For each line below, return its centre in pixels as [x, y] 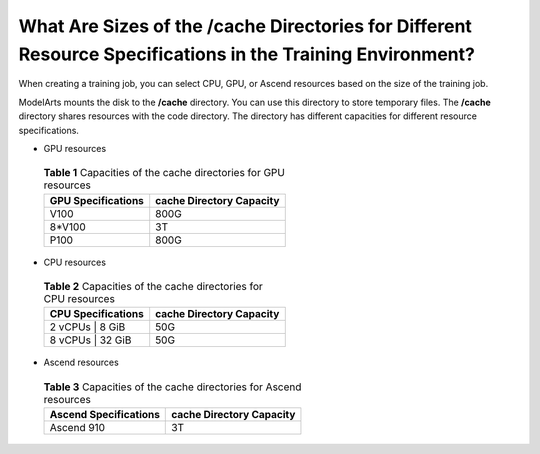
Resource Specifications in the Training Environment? [246, 54]
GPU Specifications [97, 200]
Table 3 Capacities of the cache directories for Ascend [172, 387]
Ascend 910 [77, 428]
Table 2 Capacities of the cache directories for [153, 287]
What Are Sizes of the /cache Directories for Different [245, 26]
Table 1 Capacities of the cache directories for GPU [164, 173]
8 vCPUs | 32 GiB [90, 340]
